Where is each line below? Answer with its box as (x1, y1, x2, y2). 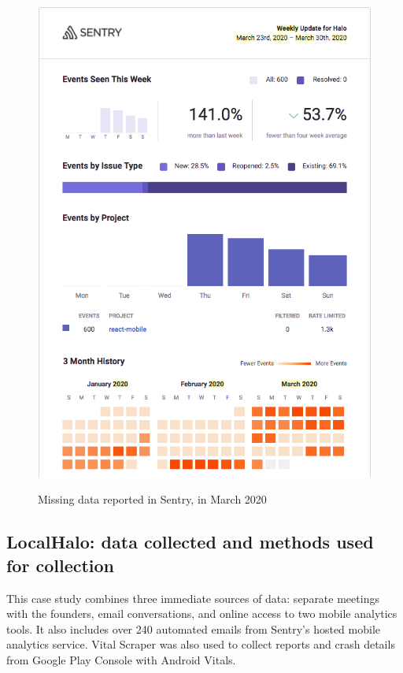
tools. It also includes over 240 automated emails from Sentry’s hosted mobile (6, 620, 380, 637)
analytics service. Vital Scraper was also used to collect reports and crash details (6, 636, 395, 653)
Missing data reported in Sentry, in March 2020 (38, 491, 267, 508)
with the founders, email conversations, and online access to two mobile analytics (6, 605, 397, 622)
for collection (6, 552, 115, 577)
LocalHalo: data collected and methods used (6, 530, 374, 554)
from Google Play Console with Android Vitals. (6, 652, 236, 668)
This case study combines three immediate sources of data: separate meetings (6, 589, 379, 606)
